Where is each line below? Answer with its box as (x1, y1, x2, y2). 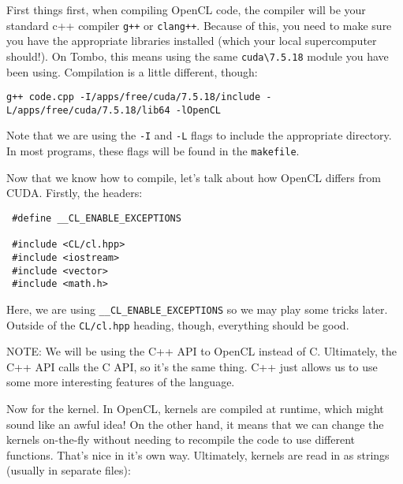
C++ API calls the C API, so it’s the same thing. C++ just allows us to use (6, 358, 378, 374)
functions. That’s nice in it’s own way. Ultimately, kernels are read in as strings (6, 446, 390, 463)
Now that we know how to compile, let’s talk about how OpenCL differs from (6, 169, 381, 185)
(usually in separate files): (6, 462, 131, 478)
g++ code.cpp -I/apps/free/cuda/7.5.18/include (6, 91, 261, 103)
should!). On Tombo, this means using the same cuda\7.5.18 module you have (6, 47, 389, 64)
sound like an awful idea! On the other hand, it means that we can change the (6, 415, 384, 432)
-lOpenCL (175, 104, 222, 116)
